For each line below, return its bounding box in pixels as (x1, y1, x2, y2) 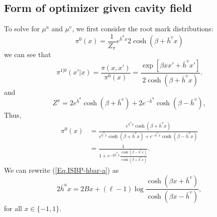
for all (4, 203, 22, 214)
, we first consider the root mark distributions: (72, 23, 214, 34)
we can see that (4, 49, 51, 60)
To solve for (4, 23, 40, 34)
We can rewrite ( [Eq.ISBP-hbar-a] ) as (4, 164, 119, 175)
